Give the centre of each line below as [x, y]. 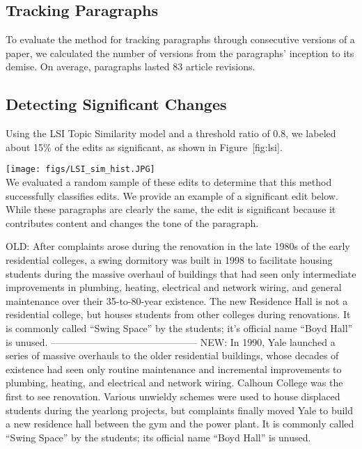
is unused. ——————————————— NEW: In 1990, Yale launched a [171, 341]
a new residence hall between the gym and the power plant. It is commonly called [180, 424]
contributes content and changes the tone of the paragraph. [132, 222]
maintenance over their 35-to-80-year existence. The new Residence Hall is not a [177, 300]
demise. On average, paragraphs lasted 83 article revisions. [131, 66]
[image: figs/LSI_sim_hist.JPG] [80, 170]
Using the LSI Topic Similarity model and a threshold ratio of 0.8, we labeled [171, 133]
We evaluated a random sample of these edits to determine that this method [169, 182]
